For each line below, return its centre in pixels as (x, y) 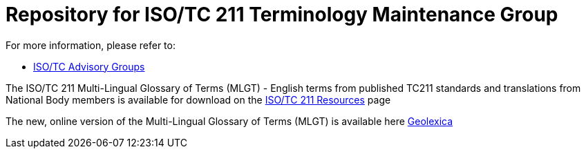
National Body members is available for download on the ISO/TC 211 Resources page (198, 99)
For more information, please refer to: (91, 45)
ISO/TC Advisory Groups (89, 66)
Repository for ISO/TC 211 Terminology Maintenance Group (282, 15)
